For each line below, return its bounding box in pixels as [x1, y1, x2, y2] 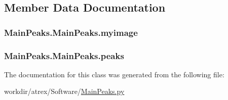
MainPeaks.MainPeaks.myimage [4, 26, 138, 38]
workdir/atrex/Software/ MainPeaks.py [4, 86, 125, 96]
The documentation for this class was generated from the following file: [4, 69, 224, 79]
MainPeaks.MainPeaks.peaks [4, 49, 124, 62]
